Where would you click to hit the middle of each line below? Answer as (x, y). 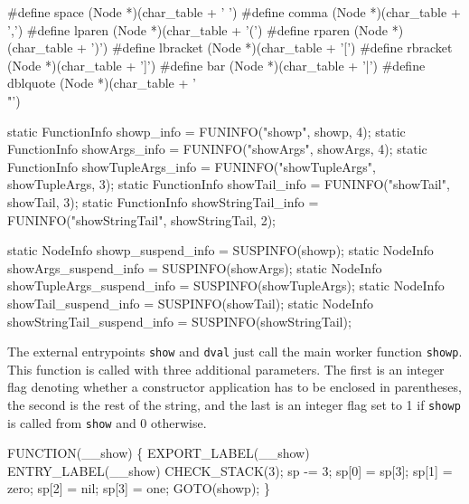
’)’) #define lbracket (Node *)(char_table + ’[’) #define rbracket (272, 48)
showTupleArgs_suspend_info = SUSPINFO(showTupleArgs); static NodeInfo (226, 285)
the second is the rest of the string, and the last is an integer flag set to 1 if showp (234, 404)
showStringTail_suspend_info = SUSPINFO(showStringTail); (179, 321)
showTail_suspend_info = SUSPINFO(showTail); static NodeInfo (190, 303)
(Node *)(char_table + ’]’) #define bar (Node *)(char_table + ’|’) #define (216, 65)
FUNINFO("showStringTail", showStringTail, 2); (141, 219)
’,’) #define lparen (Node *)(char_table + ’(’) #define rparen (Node (197, 29)
